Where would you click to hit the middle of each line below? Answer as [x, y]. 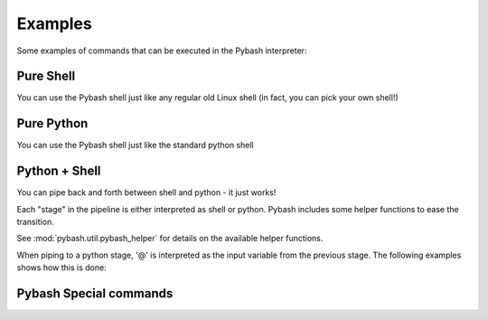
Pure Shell [46, 76]
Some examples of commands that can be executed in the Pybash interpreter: [162, 51]
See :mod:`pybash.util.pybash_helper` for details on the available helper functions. [170, 239]
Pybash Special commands [95, 294]
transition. [35, 222]
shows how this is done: [62, 267]
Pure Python [52, 123]
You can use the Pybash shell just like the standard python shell [135, 145]
